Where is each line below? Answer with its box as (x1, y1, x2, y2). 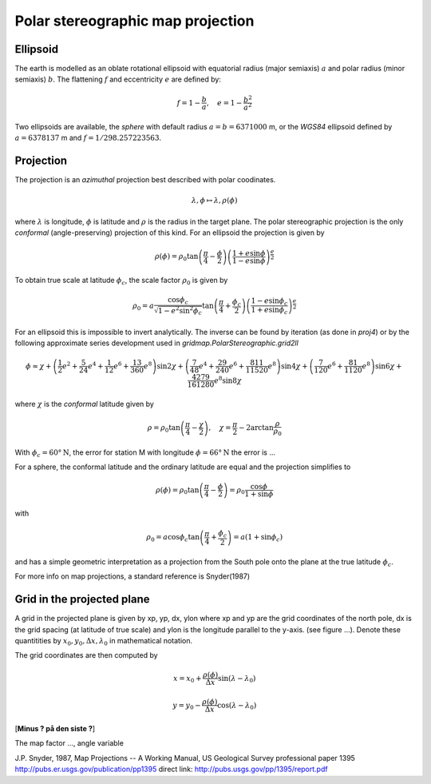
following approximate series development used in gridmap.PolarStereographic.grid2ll (14, 338, 299, 348)
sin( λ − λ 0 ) (218, 674, 256, 685)
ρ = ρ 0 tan (147, 424, 181, 435)
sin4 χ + (280, 361, 308, 371)
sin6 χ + (375, 361, 402, 371)
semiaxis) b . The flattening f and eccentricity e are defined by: (14, 74, 221, 84)
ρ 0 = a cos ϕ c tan (146, 532, 200, 543)
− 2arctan (238, 424, 275, 432)
